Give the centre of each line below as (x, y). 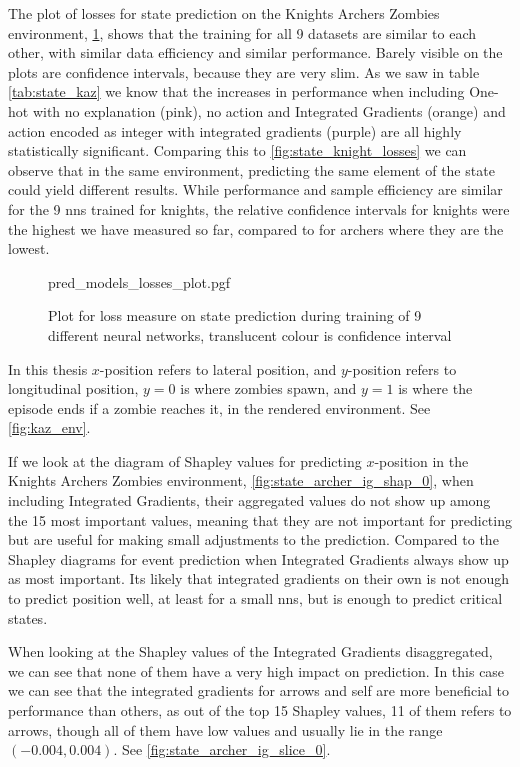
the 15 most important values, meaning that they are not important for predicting (260, 519)
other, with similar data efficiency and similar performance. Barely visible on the (255, 52)
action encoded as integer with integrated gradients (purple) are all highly (235, 130)
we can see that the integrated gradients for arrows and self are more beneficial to (259, 690)
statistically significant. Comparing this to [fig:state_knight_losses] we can (237, 150)
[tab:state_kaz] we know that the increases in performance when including (236, 91)
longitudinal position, (73, 388)
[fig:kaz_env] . (49, 427)
